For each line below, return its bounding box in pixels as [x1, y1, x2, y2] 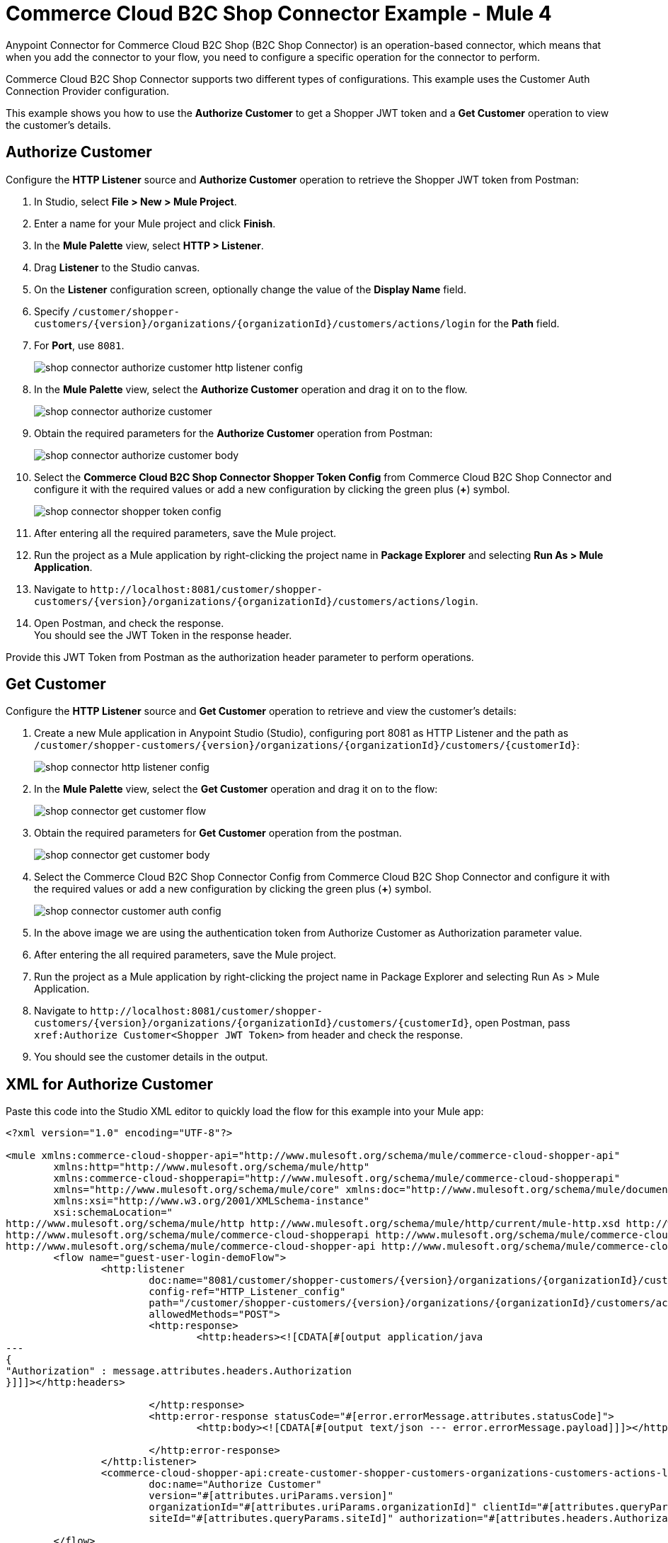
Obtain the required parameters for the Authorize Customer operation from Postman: [34, 426, 433, 439]
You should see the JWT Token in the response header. [34, 628, 292, 641]
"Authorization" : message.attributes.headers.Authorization [6, 1365, 352, 1377]
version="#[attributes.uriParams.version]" [149, 1490, 393, 1502]
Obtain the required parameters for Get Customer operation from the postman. [34, 827, 402, 840]
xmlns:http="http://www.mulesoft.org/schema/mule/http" [53, 1161, 370, 1173]
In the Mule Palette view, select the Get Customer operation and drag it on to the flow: [34, 783, 438, 796]
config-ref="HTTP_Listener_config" [149, 1286, 346, 1298]
